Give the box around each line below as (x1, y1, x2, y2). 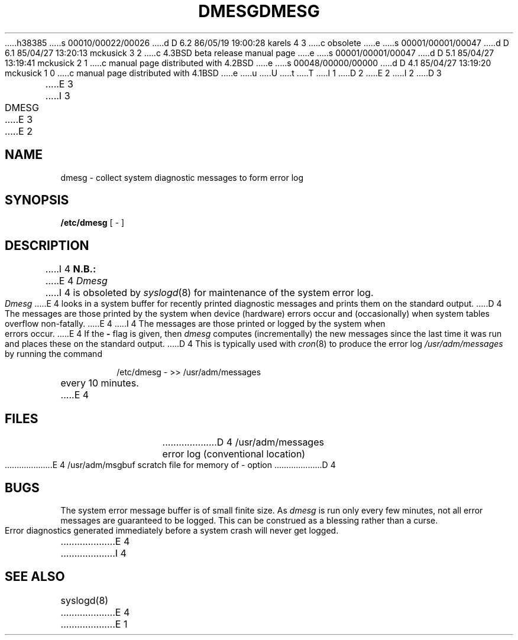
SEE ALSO (5, 569, 65, 584)
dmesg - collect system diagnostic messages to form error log (60, 172, 303, 183)
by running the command (5, 349, 102, 359)
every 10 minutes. (60, 377, 139, 389)
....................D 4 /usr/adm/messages (162, 436, 324, 449)
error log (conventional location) (162, 448, 306, 460)
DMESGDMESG (198, 1, 320, 21)
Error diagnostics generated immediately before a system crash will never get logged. (5, 525, 339, 535)
